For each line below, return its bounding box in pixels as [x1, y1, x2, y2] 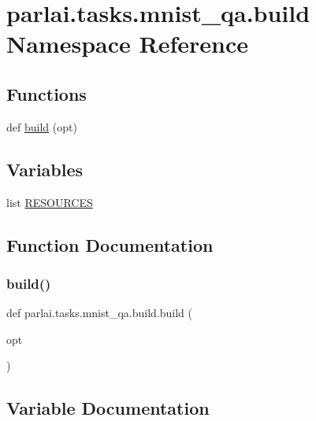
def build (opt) [6, 118, 77, 135]
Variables [6, 157, 84, 181]
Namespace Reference [6, 28, 248, 60]
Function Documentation [6, 232, 214, 257]
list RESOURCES [6, 194, 93, 210]
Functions [6, 81, 87, 105]
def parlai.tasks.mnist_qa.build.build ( [6, 305, 193, 321]
